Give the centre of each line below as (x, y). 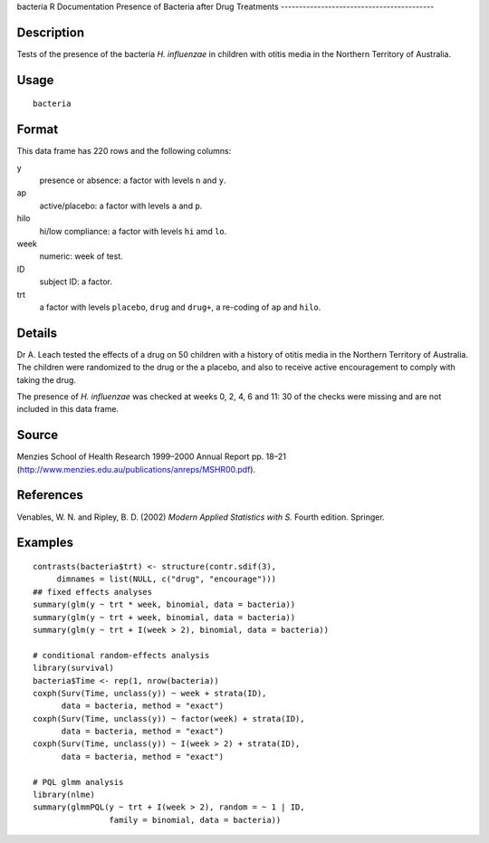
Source (38, 435)
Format (38, 130)
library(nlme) (64, 795)
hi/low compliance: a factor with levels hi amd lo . (133, 231)
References (50, 495)
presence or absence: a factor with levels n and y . (133, 180)
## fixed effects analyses (93, 592)
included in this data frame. (68, 409)
